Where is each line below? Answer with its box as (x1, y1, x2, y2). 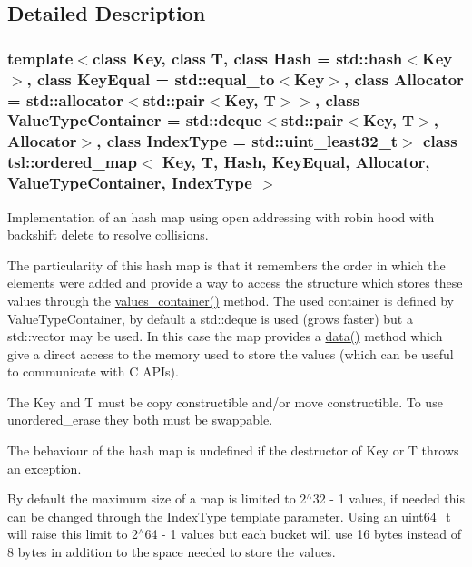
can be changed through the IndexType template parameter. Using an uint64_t (7, 506, 451, 525)
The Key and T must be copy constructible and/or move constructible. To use (7, 392, 443, 411)
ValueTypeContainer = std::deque (7, 109, 262, 132)
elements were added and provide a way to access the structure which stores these (7, 273, 463, 292)
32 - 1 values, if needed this (312, 489, 465, 508)
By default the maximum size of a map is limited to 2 (7, 489, 307, 508)
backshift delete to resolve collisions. (7, 225, 209, 244)
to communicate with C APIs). (7, 362, 179, 381)
